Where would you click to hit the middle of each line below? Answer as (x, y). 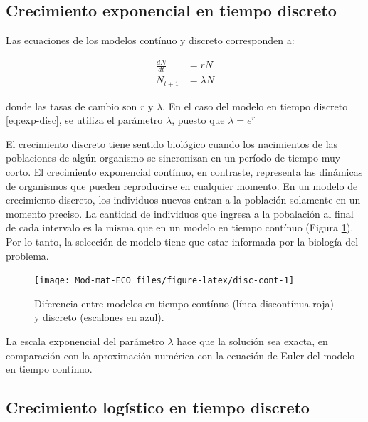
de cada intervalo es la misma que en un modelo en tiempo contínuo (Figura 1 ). (180, 227)
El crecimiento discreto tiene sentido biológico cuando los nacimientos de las (172, 143)
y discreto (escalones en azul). (99, 317)
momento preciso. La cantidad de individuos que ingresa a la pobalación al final (180, 213)
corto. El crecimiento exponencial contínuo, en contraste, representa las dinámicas (184, 172)
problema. (27, 255)
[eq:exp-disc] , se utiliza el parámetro (84, 120)
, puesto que (198, 120)
